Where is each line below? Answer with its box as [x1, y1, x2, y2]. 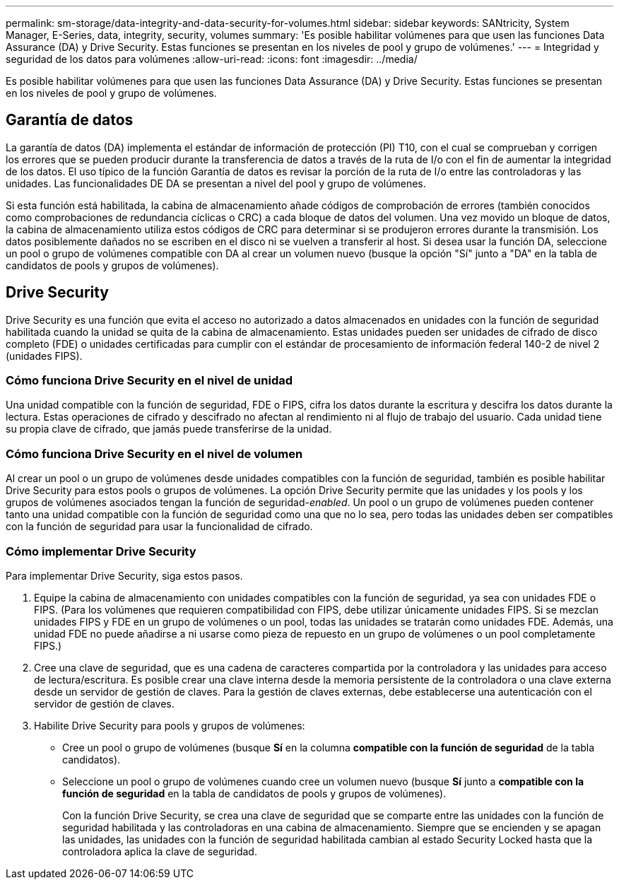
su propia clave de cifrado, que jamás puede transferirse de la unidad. [6, 423, 332, 435]
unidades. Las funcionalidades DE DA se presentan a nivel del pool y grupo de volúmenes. [6, 177, 426, 189]
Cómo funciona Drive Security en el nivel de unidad [6, 373, 293, 388]
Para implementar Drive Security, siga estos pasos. [6, 569, 243, 582]
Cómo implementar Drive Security [6, 544, 196, 558]
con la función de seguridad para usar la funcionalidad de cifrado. [6, 520, 313, 533]
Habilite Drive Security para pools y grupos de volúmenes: [34, 719, 305, 732]
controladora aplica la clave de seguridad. [62, 845, 257, 857]
